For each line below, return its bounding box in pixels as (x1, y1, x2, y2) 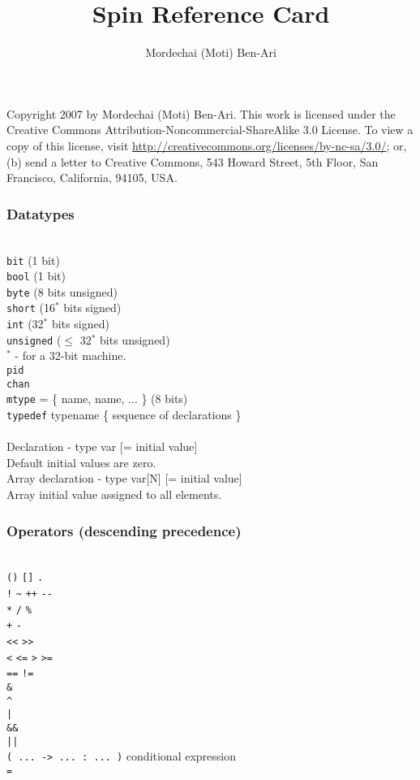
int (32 (6, 315, 44, 332)
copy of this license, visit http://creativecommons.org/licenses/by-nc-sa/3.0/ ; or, (6, 136, 407, 154)
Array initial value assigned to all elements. (6, 486, 222, 503)
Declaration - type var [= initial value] (6, 438, 198, 455)
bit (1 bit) (6, 251, 60, 268)
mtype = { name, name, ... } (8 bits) (6, 390, 188, 407)
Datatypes (6, 203, 75, 223)
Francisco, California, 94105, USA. (6, 169, 178, 186)
